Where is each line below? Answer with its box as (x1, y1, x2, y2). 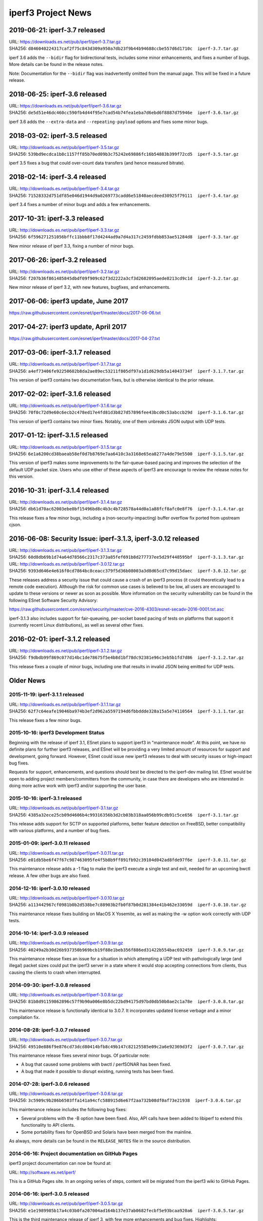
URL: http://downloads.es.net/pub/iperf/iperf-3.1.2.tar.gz (9, 648, 122, 653)
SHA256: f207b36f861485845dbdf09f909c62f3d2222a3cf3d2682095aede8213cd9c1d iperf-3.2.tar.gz (9, 275, 239, 281)
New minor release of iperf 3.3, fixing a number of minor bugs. (9, 243, 135, 249)
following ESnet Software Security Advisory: (9, 597, 98, 603)
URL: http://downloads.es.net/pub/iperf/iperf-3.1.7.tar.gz (9, 361, 122, 367)
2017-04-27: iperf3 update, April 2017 (9, 323, 127, 331)
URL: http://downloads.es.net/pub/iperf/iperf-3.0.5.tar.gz (9, 1200, 123, 1206)
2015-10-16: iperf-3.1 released (9, 795, 82, 801)
